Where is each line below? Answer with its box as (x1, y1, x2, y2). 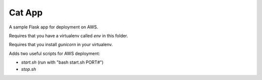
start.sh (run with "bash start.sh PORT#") (21, 59, 104, 65)
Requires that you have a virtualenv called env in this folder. (9, 33, 128, 39)
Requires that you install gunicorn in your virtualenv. (9, 41, 113, 48)
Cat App (9, 7, 43, 18)
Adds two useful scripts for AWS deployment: (9, 51, 100, 56)
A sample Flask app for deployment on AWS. (9, 24, 98, 30)
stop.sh (21, 66, 36, 72)
